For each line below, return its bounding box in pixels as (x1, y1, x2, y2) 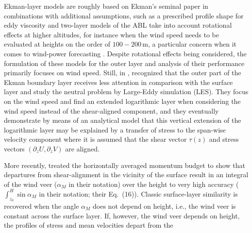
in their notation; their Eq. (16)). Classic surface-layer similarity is (39, 188, 238, 199)
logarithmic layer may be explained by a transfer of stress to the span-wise (4, 124, 226, 134)
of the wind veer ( (4, 179, 57, 189)
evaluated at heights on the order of (4, 39, 111, 49)
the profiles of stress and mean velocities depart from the (4, 220, 173, 230)
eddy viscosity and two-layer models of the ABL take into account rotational (4, 20, 232, 30)
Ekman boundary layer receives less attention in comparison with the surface (4, 77, 233, 87)
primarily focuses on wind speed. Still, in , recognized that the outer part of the (4, 67, 241, 78)
